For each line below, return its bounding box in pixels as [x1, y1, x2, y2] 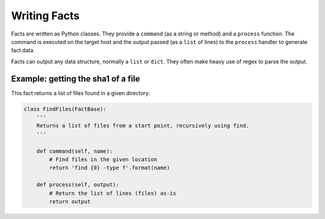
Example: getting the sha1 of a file [11, 73, 140, 84]
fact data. [11, 47, 36, 54]
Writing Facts [11, 9, 80, 22]
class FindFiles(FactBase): [23, 105, 107, 113]
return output [49, 198, 91, 205]
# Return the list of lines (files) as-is [49, 190, 177, 197]
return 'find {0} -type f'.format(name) [49, 164, 170, 171]
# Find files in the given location [49, 156, 158, 162]
